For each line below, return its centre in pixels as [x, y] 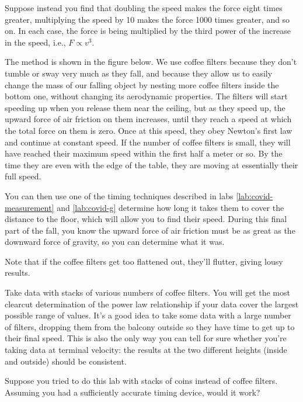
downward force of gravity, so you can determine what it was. [115, 242]
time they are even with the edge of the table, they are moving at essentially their [151, 164]
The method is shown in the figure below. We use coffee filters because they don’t [151, 62]
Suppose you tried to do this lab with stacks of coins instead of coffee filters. [141, 381]
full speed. [23, 176]
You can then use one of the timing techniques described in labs [119, 195]
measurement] [29, 207]
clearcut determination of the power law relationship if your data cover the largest [152, 304]
